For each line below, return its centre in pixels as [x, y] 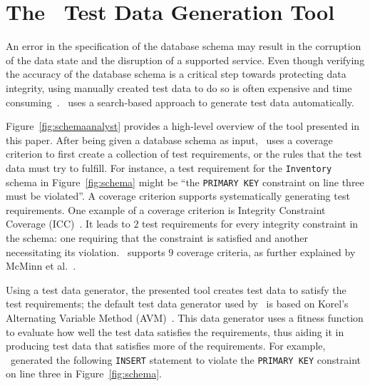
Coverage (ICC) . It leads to [68, 224]
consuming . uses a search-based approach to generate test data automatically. [180, 102]
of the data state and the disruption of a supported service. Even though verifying [185, 60]
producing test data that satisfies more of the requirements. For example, [166, 346]
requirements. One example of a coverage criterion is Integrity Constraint [166, 209]
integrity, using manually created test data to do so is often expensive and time [179, 87]
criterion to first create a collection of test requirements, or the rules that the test [184, 154]
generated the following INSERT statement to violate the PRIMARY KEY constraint [185, 359]
